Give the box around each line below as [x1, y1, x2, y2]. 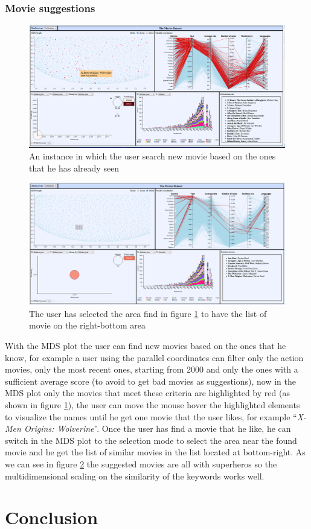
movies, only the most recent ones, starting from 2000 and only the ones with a [5, 363, 298, 376]
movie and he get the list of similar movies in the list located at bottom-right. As [5, 446, 306, 458]
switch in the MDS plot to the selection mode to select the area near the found [5, 434, 297, 446]
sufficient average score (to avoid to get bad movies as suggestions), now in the [5, 374, 296, 387]
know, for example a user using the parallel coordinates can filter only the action [5, 351, 304, 364]
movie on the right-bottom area [29, 319, 146, 332]
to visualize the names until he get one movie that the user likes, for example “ [5, 410, 297, 423]
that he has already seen [29, 161, 120, 174]
